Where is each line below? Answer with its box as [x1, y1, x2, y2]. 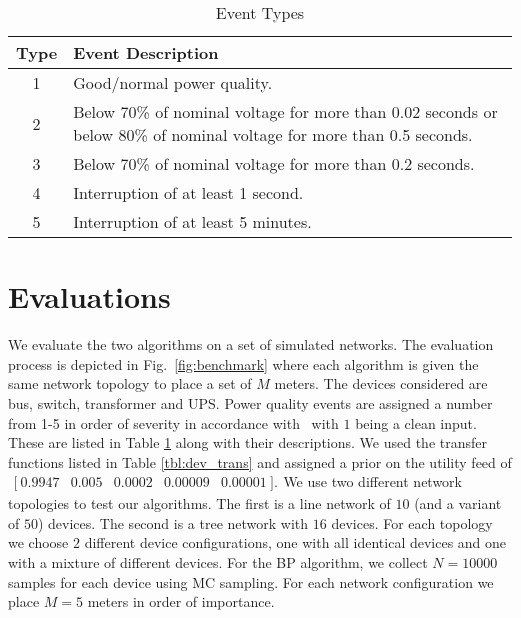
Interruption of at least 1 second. [73, 181, 304, 204]
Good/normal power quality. [73, 71, 273, 94]
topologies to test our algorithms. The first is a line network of [8, 493, 391, 514]
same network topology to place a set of [8, 373, 252, 394]
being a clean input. [355, 412, 477, 433]
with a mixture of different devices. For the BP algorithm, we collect [8, 552, 428, 573]
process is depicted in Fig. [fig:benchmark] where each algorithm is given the [8, 353, 479, 374]
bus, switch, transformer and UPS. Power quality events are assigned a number [8, 392, 493, 413]
